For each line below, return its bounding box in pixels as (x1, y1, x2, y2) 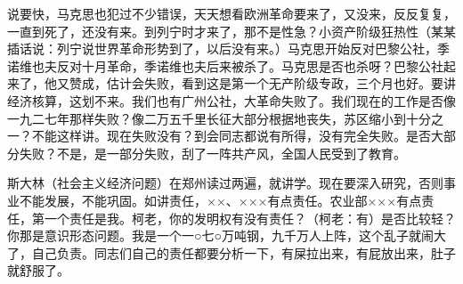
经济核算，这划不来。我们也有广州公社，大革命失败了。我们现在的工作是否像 (7, 91, 456, 110)
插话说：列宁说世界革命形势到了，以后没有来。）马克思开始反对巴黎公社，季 (7, 39, 450, 58)
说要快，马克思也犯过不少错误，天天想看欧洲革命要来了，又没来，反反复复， (7, 4, 456, 22)
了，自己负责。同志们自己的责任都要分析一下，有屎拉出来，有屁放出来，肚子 (7, 243, 456, 262)
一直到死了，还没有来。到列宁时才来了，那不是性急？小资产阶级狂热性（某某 (7, 21, 456, 40)
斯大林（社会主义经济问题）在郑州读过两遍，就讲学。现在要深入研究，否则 (7, 174, 443, 192)
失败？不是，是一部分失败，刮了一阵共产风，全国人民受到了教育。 (19, 143, 406, 162)
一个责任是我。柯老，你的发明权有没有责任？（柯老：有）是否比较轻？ (44, 208, 456, 227)
